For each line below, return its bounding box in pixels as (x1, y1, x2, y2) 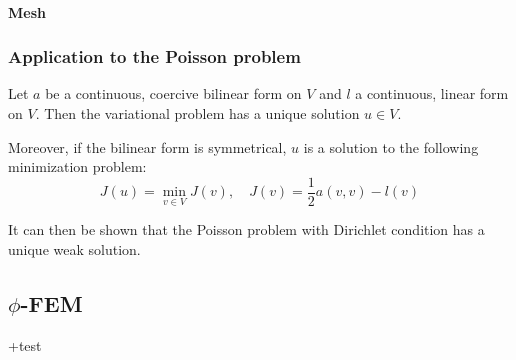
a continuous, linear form (355, 83, 509, 104)
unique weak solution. (8, 239, 141, 260)
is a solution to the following (303, 136, 479, 157)
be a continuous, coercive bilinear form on (45, 83, 302, 104)
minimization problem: (8, 156, 147, 177)
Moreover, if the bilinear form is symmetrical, (8, 136, 287, 157)
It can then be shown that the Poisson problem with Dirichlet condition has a (8, 219, 485, 240)
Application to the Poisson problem (8, 44, 301, 69)
